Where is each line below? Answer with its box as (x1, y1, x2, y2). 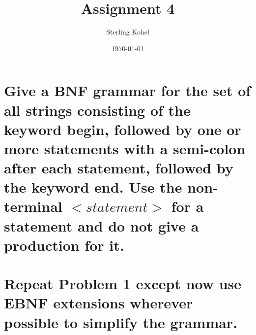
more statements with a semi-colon (4, 138, 246, 158)
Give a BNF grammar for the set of (4, 80, 251, 100)
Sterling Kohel (106, 27, 149, 37)
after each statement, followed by (4, 158, 233, 178)
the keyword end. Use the (4, 177, 182, 197)
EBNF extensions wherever (4, 293, 193, 313)
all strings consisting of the (4, 100, 191, 120)
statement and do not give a (4, 215, 199, 235)
